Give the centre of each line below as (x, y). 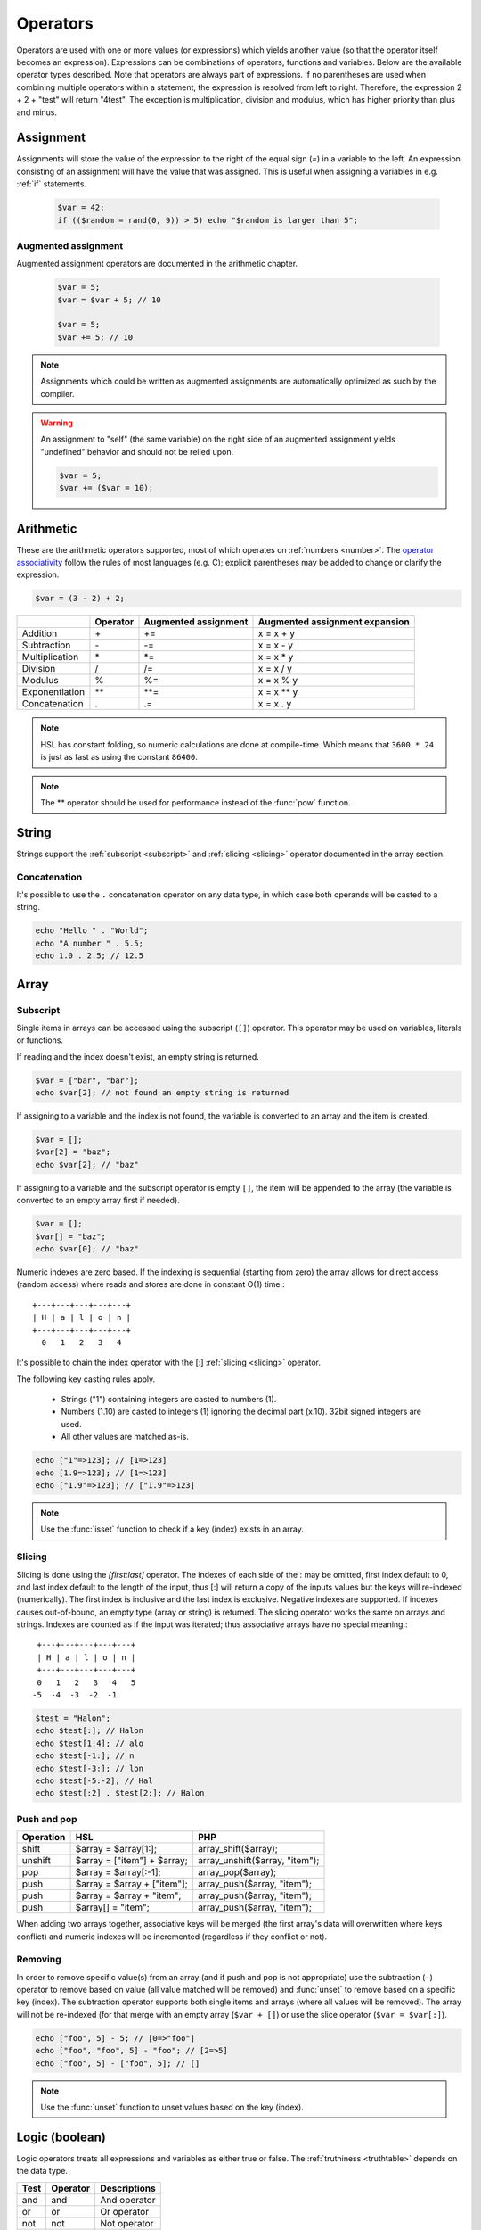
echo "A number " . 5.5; (90, 943)
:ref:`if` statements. (52, 184)
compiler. (57, 393)
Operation (44, 1838)
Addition (40, 633)
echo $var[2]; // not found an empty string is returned (162, 1093)
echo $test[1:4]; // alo (90, 1743)
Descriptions (128, 2188)
